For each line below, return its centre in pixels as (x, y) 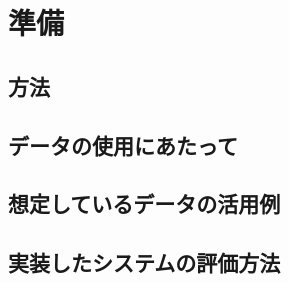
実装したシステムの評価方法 (144, 262)
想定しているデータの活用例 (144, 203)
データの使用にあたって (123, 144)
